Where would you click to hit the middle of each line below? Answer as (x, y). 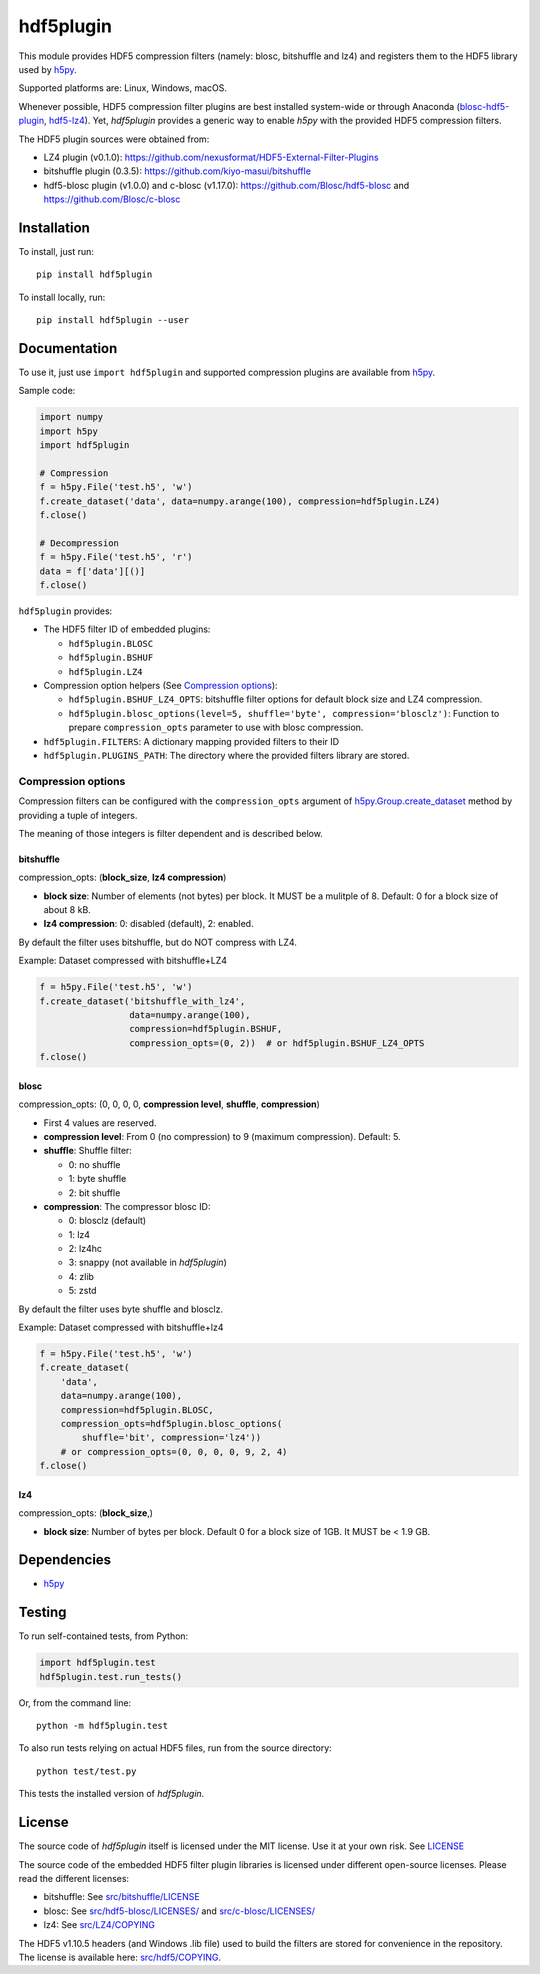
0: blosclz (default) (107, 1221)
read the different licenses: (74, 1878)
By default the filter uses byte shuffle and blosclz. (121, 1309)
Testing (42, 1612)
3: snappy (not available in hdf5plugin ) (147, 1262)
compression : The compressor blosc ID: (127, 1206)
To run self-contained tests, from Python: (103, 1636)
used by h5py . (47, 69)
